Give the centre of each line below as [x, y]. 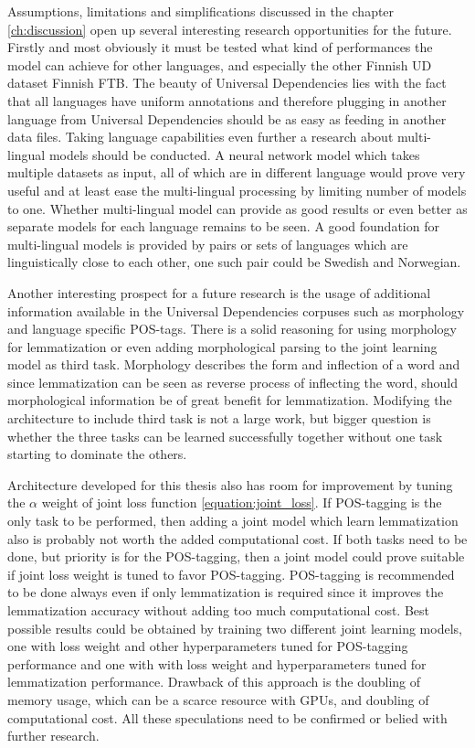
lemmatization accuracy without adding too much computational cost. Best [218, 610]
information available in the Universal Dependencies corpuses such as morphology [236, 310]
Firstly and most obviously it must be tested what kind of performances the [220, 47]
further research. [53, 736]
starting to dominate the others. [97, 454]
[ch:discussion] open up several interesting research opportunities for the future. [230, 29]
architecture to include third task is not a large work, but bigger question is [219, 418]
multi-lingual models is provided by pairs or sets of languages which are [208, 244]
